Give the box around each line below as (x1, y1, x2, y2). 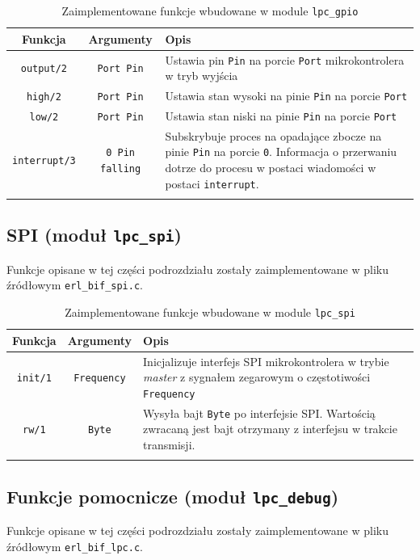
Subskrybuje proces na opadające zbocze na (165, 127, 382, 144)
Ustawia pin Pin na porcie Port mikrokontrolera (165, 51, 405, 68)
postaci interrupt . (165, 175, 259, 192)
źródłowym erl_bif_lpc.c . (6, 537, 144, 554)
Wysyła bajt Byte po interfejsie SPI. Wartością (143, 404, 376, 421)
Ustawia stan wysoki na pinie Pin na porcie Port (165, 87, 408, 103)
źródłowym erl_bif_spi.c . (6, 276, 144, 293)
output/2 (20, 63, 68, 75)
